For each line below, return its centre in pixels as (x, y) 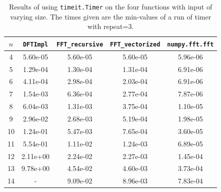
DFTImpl (35, 44)
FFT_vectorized (135, 44)
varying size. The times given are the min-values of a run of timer (111, 16)
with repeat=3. (111, 26)
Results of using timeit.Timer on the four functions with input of (111, 6)
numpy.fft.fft (190, 44)
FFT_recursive (80, 44)
